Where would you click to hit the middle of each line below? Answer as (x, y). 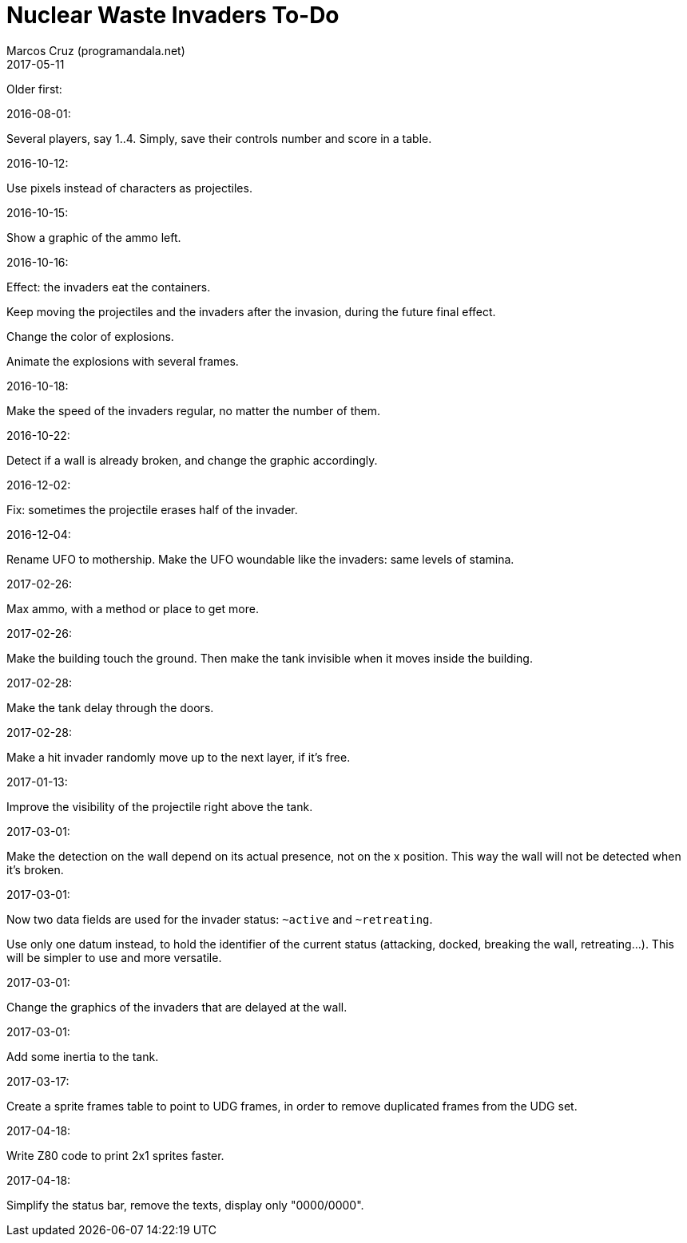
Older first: (34, 89)
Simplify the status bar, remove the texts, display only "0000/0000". (185, 1205)
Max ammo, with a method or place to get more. (133, 608)
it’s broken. (35, 869)
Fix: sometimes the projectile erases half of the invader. (152, 509)
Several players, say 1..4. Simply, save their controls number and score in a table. (219, 138)
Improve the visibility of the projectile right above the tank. (160, 806)
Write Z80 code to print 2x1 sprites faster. (115, 1155)
